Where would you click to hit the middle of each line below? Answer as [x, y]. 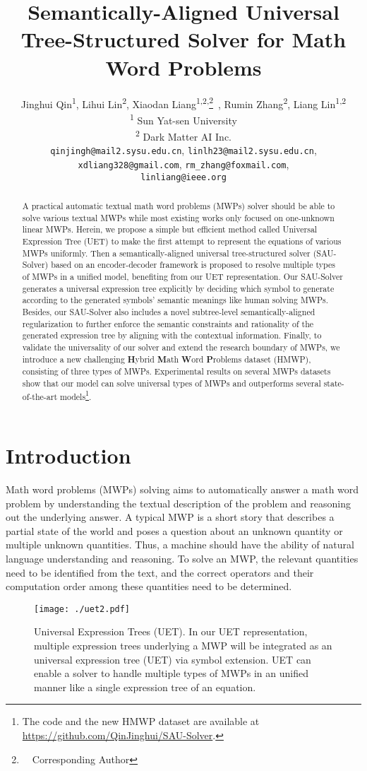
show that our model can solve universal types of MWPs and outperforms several [172, 383]
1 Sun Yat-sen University [183, 119]
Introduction [68, 455]
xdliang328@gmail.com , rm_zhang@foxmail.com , [183, 164]
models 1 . [76, 395]
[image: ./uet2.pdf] [82, 609]
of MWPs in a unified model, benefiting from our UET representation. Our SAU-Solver [183, 276]
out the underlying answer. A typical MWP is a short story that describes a [170, 517]
